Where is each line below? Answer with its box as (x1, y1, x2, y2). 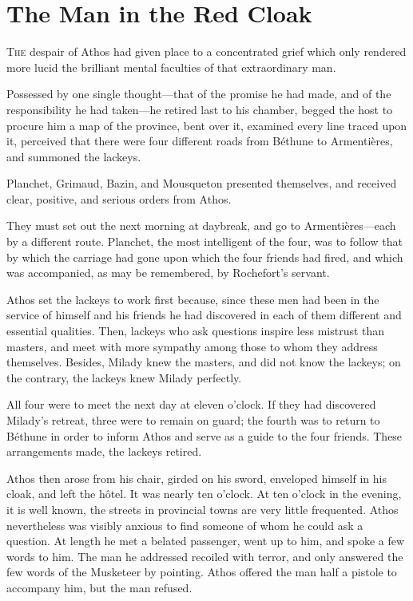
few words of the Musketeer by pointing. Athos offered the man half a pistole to (6, 563, 397, 580)
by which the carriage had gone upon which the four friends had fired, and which (6, 248, 403, 265)
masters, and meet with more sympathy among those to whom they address (6, 338, 378, 354)
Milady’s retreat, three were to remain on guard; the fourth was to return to (6, 412, 380, 428)
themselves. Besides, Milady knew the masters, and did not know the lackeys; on (6, 354, 401, 370)
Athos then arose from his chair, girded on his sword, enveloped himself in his (6, 469, 387, 486)
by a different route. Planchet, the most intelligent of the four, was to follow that (6, 233, 403, 250)
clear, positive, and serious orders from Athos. (6, 190, 232, 207)
